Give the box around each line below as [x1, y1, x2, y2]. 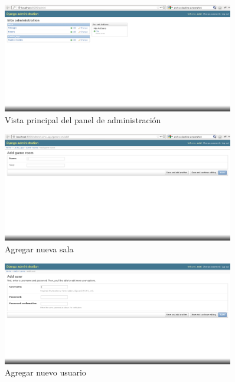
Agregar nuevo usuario [5, 366, 86, 378]
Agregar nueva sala [5, 242, 74, 255]
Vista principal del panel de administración [5, 113, 161, 126]
